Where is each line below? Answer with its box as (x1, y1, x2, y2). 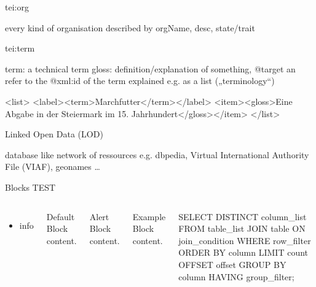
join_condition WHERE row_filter (178, 234, 311, 247)
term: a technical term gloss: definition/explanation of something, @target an (5, 62, 296, 75)
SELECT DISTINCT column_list (178, 210, 307, 223)
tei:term (5, 42, 35, 55)
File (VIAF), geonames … (5, 160, 100, 173)
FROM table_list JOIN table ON (178, 222, 306, 235)
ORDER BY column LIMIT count (178, 246, 309, 259)
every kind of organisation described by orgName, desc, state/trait (5, 21, 255, 34)
